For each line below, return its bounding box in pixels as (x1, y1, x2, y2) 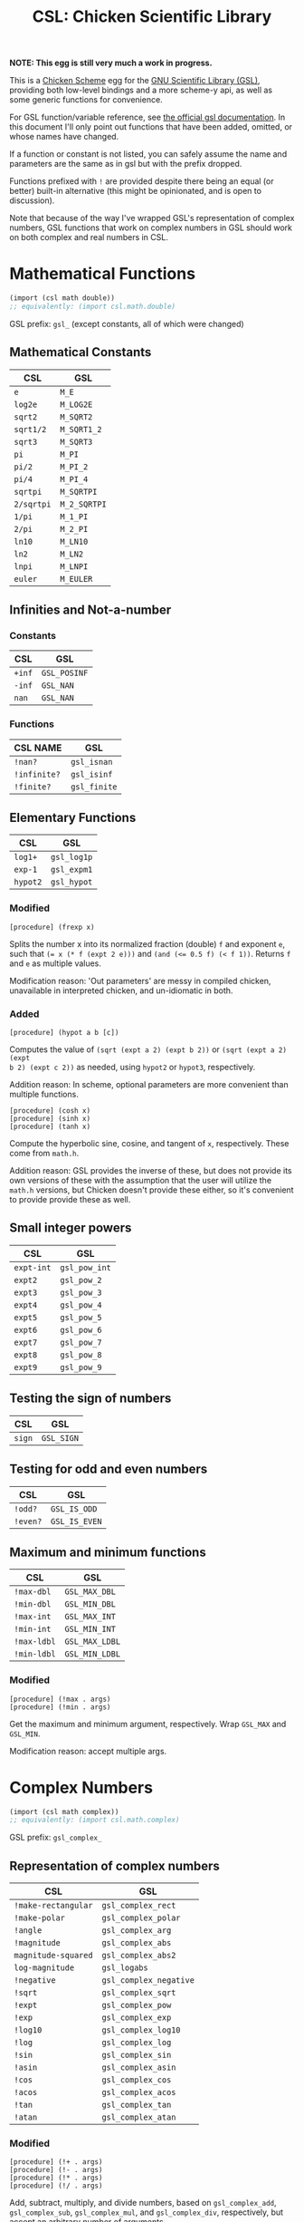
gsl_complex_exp (101, 2013, 172, 2023)
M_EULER (60, 574, 93, 584)
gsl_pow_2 (60, 1275, 102, 1285)
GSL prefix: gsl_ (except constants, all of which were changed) (9, 318, 244, 329)
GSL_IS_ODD (51, 1503, 98, 1514)
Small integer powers (9, 1221, 132, 1236)
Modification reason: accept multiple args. (9, 1745, 167, 1756)
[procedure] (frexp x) (9, 923, 95, 932)
